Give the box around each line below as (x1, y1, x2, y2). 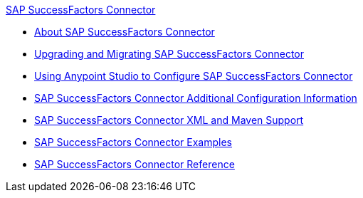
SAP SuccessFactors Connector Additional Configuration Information (34, 92, 357, 104)
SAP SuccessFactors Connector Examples (34, 136, 233, 148)
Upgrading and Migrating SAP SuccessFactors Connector (34, 48, 304, 60)
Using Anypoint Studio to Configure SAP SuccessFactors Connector (34, 70, 353, 82)
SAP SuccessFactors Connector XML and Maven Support (34, 114, 304, 126)
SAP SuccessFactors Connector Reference (34, 158, 235, 170)
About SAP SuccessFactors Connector (34, 26, 215, 38)
